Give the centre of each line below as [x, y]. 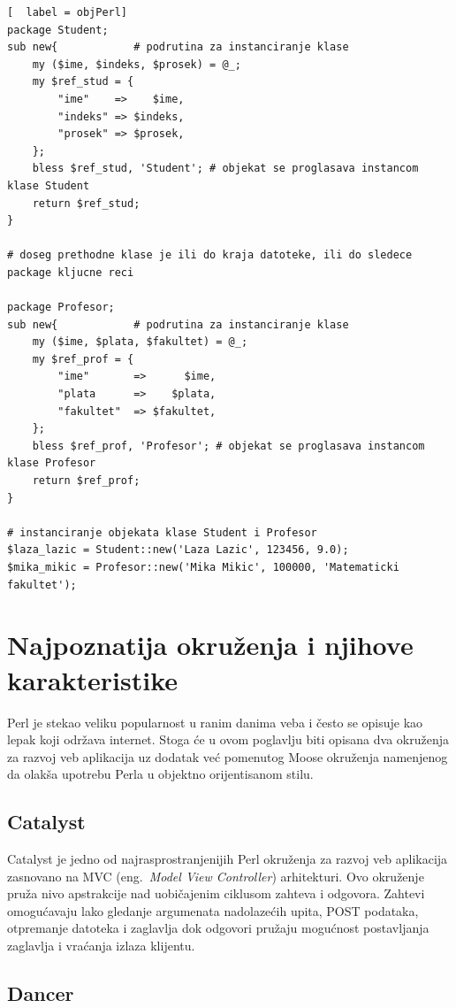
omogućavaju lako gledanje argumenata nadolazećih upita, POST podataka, [213, 910]
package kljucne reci [71, 272]
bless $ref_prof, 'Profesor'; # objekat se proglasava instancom [228, 446]
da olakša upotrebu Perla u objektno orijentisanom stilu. [160, 774]
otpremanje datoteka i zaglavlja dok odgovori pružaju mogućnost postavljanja [218, 928]
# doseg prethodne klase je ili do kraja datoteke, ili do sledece [210, 255]
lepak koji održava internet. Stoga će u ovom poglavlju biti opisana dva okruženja [228, 739]
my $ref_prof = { [83, 359]
